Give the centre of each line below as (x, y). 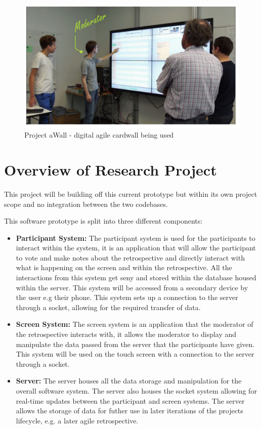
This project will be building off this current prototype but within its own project (131, 194)
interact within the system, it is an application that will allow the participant (136, 248)
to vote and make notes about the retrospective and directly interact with (130, 257)
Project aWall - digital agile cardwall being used (99, 135)
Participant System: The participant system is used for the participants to (136, 238)
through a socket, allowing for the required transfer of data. (108, 307)
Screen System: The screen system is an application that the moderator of (135, 324)
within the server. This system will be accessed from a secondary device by (132, 287)
